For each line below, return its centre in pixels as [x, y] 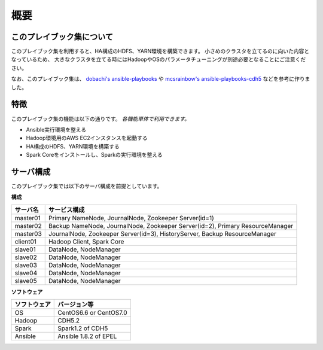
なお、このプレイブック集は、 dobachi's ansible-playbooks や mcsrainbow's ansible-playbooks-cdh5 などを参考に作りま [161, 79]
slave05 [26, 281]
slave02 [26, 257]
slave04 [26, 273]
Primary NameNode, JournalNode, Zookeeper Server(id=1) [132, 218]
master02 [28, 226]
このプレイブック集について [62, 37]
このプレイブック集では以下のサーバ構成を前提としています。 [87, 186]
